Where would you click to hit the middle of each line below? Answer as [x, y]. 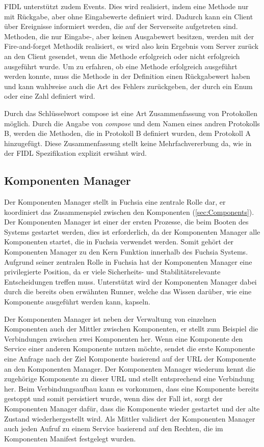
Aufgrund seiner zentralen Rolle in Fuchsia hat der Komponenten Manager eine [128, 261]
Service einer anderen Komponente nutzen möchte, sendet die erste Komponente [130, 348]
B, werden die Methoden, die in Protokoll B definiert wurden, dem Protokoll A [128, 133]
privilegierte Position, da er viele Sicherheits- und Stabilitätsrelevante [112, 272]
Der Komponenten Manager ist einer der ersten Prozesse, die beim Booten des [126, 222]
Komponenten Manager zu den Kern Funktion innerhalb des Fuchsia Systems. [126, 252]
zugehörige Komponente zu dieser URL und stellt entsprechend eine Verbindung [129, 379]
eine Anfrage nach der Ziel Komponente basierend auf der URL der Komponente [130, 359]
